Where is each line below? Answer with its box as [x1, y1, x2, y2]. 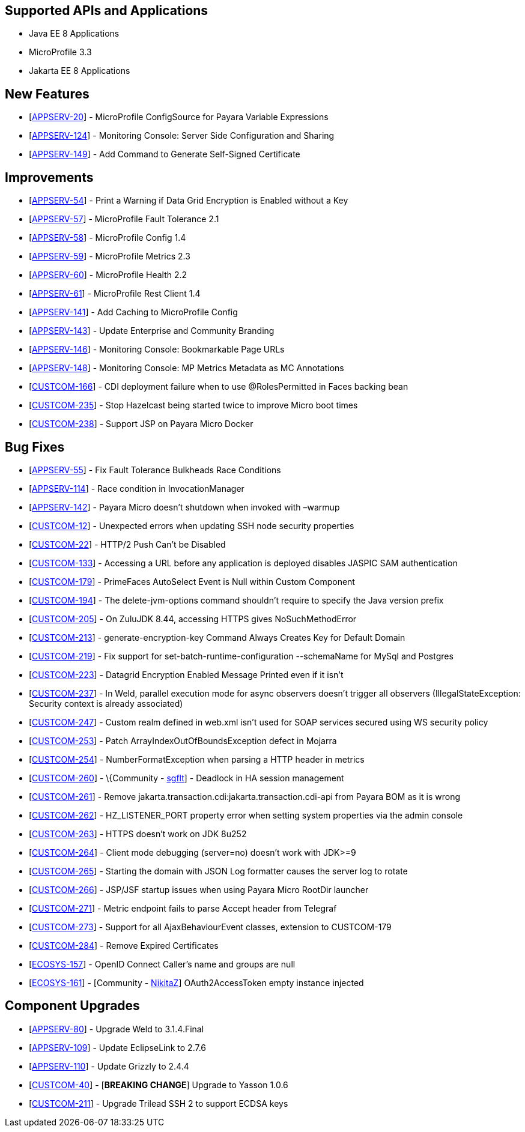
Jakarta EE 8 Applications [29, 65, 130, 76]
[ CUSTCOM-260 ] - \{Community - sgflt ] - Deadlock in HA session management [29, 772, 344, 783]
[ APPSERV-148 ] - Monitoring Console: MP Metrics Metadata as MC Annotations [29, 363, 344, 374]
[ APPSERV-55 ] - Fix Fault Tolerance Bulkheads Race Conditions [29, 464, 281, 475]
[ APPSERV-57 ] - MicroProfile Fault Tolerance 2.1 [29, 214, 219, 225]
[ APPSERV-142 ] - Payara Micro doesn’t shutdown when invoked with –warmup [29, 501, 340, 512]
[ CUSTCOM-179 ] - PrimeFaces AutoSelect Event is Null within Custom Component [29, 576, 355, 587]
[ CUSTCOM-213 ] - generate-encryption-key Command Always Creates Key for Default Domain [29, 632, 405, 643]
